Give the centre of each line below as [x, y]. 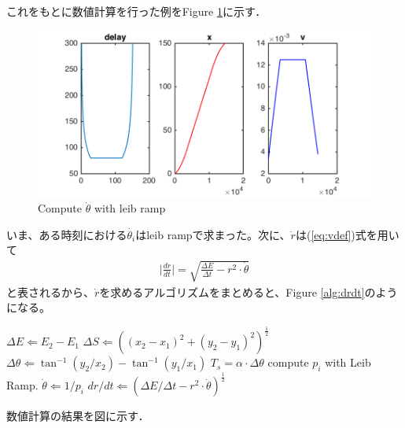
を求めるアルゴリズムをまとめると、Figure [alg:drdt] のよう [249, 291]
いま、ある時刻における [67, 234]
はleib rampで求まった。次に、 [213, 234]
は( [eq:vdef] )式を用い [347, 234]
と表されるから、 [50, 291]
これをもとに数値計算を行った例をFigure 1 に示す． [136, 11]
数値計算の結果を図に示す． [78, 416]
